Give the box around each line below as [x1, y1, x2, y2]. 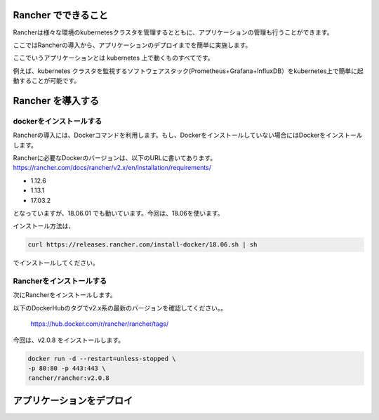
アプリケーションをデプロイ [13, 394, 133, 407]
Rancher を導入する [13, 95, 100, 107]
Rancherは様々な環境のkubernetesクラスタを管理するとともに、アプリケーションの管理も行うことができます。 [13, 28, 333, 37]
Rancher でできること [13, 9, 108, 21]
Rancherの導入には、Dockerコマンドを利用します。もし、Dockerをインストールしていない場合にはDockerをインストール [13, 131, 363, 140]
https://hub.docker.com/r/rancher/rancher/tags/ [30, 320, 169, 328]
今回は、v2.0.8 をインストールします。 [13, 336, 125, 344]
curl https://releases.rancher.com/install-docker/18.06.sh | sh [27, 241, 258, 249]
